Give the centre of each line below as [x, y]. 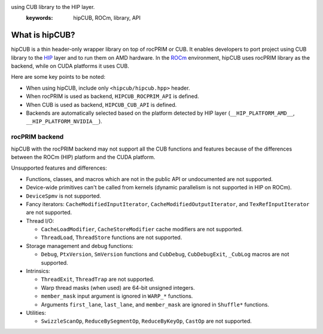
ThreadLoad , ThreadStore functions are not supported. [112, 238]
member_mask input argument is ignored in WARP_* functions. [117, 296]
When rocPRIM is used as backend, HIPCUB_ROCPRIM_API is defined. [113, 96]
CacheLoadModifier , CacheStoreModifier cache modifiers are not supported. [142, 229]
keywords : [39, 18]
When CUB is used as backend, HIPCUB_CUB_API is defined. [101, 105]
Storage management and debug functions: [80, 246]
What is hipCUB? [43, 35]
